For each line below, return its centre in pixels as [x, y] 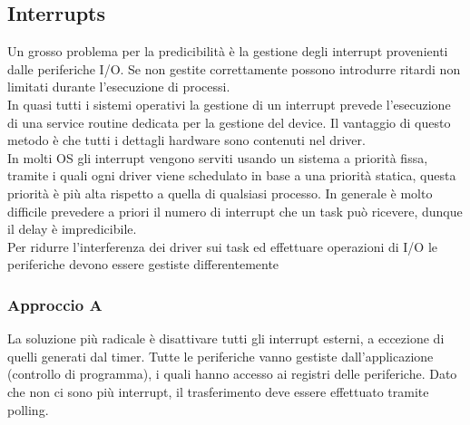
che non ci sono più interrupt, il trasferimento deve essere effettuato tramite [218, 391]
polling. [28, 409]
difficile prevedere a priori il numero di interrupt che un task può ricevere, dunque [235, 211]
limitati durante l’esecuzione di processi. [119, 87]
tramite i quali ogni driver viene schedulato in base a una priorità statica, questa [232, 175]
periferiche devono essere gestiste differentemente [143, 264]
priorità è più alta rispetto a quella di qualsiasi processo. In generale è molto [220, 193]
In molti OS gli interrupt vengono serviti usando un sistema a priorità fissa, [218, 157]
